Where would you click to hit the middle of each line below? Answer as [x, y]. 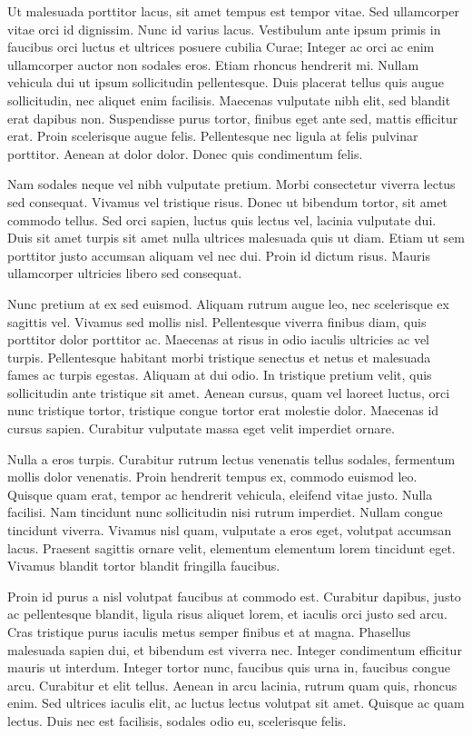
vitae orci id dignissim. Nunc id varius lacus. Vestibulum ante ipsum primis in [224, 29]
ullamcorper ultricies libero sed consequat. [125, 273]
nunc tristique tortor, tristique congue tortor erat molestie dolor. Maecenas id [223, 410]
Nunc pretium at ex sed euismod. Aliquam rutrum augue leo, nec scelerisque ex [228, 303]
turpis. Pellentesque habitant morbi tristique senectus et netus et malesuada [219, 357]
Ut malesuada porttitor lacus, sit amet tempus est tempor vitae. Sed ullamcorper [233, 11]
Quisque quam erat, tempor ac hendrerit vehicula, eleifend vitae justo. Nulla [220, 494]
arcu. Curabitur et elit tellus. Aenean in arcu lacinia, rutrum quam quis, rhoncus [232, 685]
